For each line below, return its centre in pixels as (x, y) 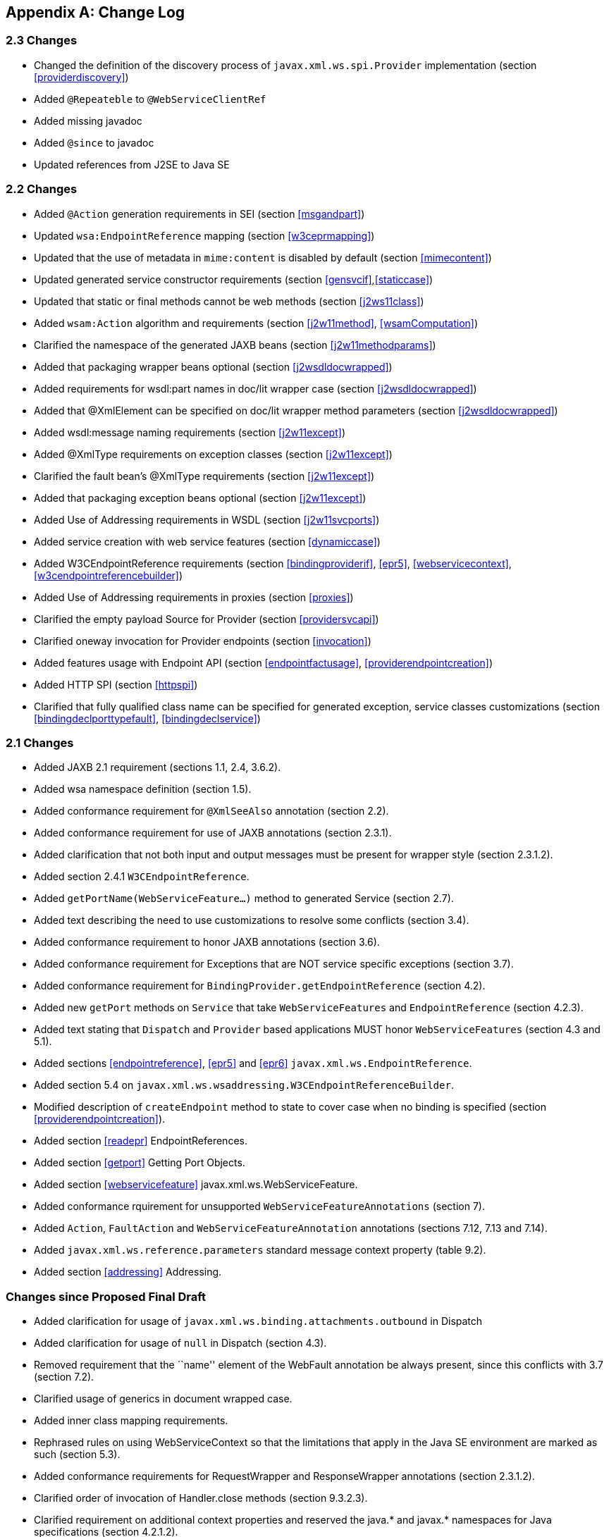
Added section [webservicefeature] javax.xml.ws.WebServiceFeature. (196, 1185)
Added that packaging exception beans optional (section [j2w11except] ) (200, 498)
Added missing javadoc (88, 121)
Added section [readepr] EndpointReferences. (141, 1141)
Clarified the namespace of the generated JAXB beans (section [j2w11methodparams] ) (235, 345)
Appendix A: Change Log (96, 12)
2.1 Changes (40, 742)
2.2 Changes (42, 189)
